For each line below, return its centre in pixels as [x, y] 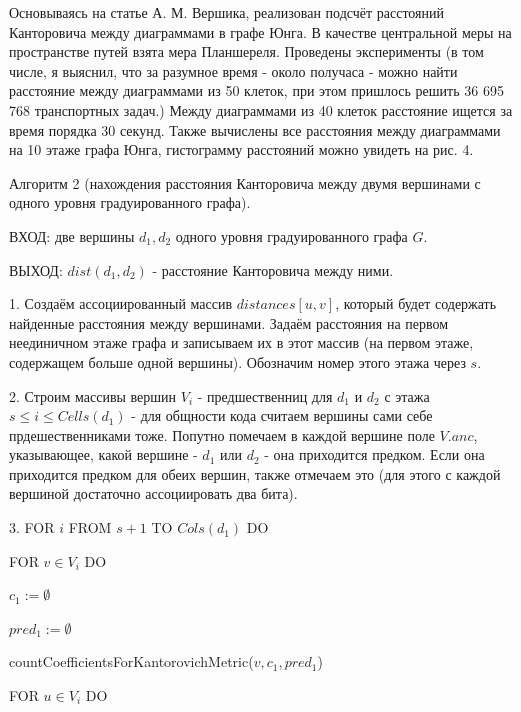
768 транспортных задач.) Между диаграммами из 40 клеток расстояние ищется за [261, 109]
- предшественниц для [265, 395]
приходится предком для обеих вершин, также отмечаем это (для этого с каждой [255, 473]
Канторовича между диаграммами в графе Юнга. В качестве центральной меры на [260, 31]
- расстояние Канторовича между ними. [273, 269]
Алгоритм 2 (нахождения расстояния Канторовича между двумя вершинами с [245, 182]
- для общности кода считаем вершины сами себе [282, 415]
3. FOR [32, 527]
